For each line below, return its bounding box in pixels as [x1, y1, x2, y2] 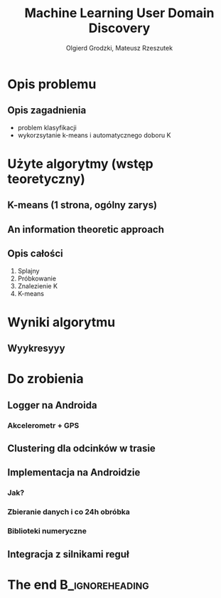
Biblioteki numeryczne [7, 526, 87, 536]
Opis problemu [7, 76, 97, 92]
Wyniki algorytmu [7, 314, 116, 330]
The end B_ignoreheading [7, 577, 149, 592]
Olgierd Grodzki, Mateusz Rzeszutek [66, 43, 173, 52]
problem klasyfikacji [17, 123, 77, 132]
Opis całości [7, 248, 63, 260]
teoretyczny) [7, 171, 85, 187]
